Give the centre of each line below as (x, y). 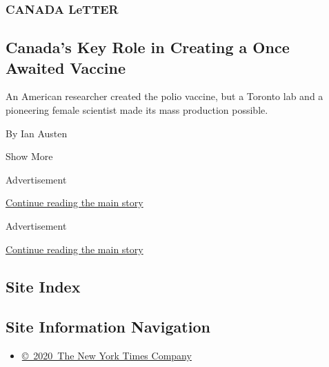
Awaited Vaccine (66, 67)
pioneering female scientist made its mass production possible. (137, 110)
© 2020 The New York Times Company (107, 356)
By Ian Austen (37, 133)
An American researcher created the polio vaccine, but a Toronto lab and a (164, 96)
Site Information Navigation (108, 327)
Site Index (43, 286)
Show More (29, 156)
